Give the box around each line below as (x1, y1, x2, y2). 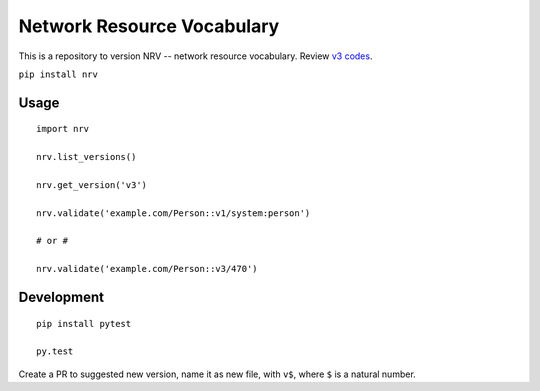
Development (18, 289, 105, 306)
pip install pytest (36, 318, 132, 329)
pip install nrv (18, 68, 99, 80)
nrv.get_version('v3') (36, 179, 148, 190)
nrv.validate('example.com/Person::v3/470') (36, 263, 259, 275)
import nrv (36, 123, 90, 135)
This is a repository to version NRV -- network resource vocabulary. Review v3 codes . (18, 50, 373, 62)
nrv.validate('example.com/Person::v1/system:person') (36, 207, 311, 219)
